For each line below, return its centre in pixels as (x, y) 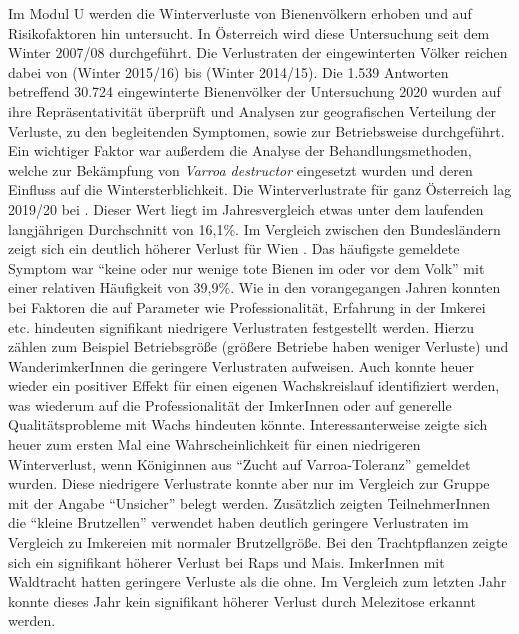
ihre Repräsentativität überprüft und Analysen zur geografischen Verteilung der (252, 110)
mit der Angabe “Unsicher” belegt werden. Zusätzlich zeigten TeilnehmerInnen (249, 502)
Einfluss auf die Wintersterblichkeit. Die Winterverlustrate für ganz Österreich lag (260, 189)
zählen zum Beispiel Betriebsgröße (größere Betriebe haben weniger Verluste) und (258, 346)
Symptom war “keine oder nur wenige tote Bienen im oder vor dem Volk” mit (246, 267)
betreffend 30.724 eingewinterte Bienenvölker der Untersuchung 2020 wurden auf (254, 91)
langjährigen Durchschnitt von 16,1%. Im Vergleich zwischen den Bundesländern (254, 228)
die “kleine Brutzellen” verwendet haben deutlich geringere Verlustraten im (238, 522)
